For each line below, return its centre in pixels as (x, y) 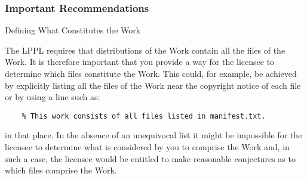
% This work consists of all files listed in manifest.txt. (144, 116)
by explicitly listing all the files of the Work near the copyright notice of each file (153, 85)
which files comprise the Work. (61, 170)
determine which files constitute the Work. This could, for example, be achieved (151, 73)
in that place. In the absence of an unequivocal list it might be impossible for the (153, 135)
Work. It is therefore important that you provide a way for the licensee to (140, 62)
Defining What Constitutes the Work (73, 30)
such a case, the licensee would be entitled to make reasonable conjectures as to (150, 158)
